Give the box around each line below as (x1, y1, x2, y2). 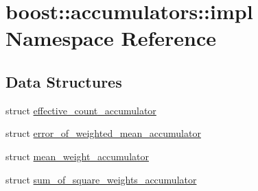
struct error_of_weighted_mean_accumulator (5, 126, 201, 140)
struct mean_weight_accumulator (5, 149, 149, 163)
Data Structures (5, 71, 122, 92)
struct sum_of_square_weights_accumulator (5, 172, 197, 186)
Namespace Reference (5, 24, 216, 52)
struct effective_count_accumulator (5, 103, 156, 117)
